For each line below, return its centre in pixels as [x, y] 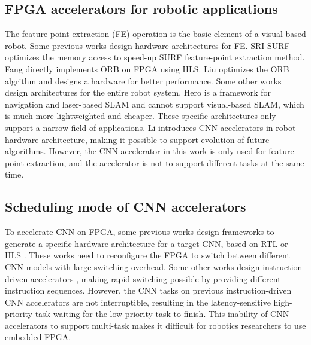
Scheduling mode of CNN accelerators [126, 207]
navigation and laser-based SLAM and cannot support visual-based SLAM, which [155, 104]
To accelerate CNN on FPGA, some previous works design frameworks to [140, 232]
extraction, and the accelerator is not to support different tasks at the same [165, 162]
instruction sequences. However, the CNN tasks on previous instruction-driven [148, 290]
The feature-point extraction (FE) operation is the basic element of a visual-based [155, 34]
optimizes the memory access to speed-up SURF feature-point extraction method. [155, 57]
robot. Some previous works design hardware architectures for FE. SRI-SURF [147, 45]
